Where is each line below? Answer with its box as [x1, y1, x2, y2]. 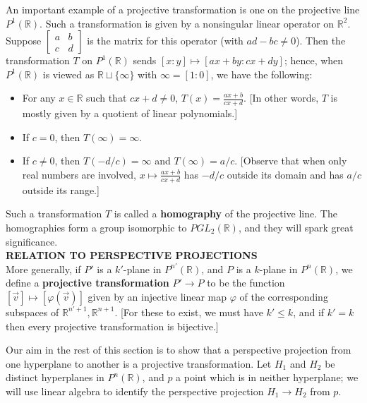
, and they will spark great [238, 220, 354, 234]
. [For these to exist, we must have [114, 304, 263, 319]
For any [22, 90, 56, 105]
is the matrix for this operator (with [87, 33, 243, 48]
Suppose [6, 33, 42, 48]
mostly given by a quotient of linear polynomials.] [22, 106, 238, 121]
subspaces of [6, 304, 59, 319]
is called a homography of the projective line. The [114, 206, 337, 221]
